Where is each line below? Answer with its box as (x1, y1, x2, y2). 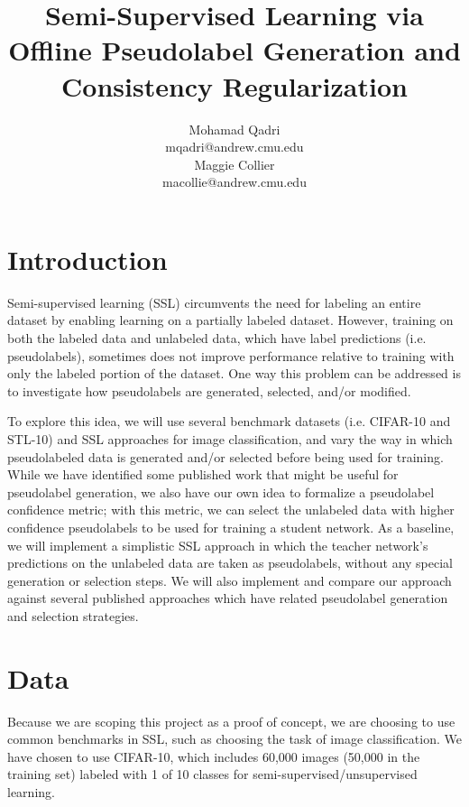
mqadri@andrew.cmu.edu (165, 137, 304, 156)
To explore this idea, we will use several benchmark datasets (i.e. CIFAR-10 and (7, 412, 451, 431)
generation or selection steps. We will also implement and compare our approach (7, 570, 452, 589)
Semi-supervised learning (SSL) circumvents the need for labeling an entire (7, 292, 421, 311)
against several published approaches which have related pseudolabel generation (7, 589, 448, 608)
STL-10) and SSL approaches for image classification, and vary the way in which (7, 429, 453, 448)
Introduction (7, 240, 168, 277)
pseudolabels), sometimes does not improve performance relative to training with (7, 346, 455, 365)
